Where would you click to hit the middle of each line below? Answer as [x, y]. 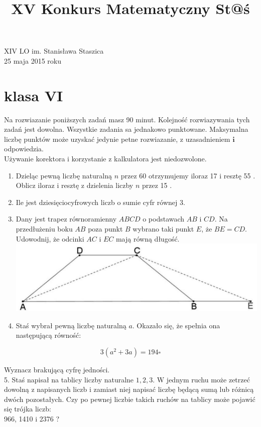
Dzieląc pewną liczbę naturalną [64, 175]
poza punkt [105, 229]
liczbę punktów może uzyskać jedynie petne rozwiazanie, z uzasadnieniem [117, 139]
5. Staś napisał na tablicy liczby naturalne [69, 379]
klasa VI [34, 95]
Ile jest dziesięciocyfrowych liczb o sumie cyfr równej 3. [100, 202]
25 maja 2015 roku [33, 60]
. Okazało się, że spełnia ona [176, 325]
